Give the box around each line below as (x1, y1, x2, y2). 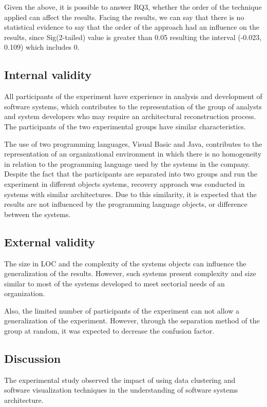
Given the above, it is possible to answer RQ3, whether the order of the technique (4, 2, 262, 12)
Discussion (4, 351, 61, 366)
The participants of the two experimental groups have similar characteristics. (4, 121, 246, 131)
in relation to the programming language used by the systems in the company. (4, 158, 250, 169)
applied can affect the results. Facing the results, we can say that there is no (4, 11, 244, 22)
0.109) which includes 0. (4, 42, 80, 52)
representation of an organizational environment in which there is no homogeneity (4, 148, 262, 159)
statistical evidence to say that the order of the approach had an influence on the (4, 22, 259, 32)
